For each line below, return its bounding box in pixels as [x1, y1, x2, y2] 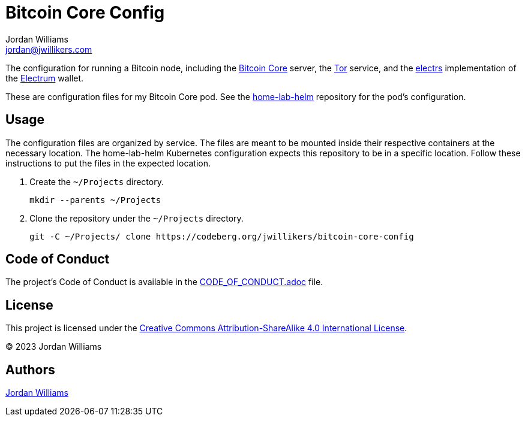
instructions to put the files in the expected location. [5, 158, 211, 168]
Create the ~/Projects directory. [29, 176, 164, 187]
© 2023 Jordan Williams [5, 341, 102, 352]
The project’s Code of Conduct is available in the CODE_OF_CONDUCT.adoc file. [5, 277, 323, 287]
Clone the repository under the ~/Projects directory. [29, 213, 244, 223]
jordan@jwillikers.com [5, 44, 92, 54]
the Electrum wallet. [5, 72, 84, 83]
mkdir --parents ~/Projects [29, 195, 161, 205]
